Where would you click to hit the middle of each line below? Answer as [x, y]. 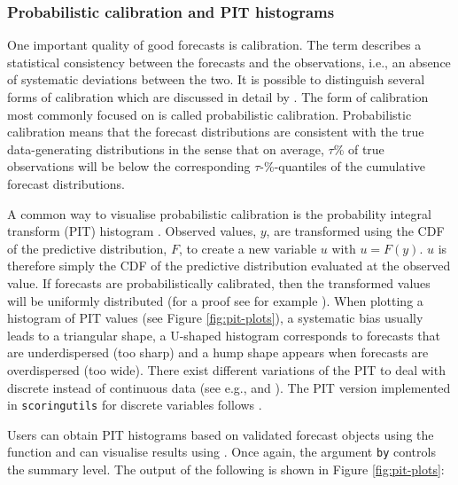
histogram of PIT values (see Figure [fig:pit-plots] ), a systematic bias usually [215, 318]
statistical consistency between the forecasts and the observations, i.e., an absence [229, 62]
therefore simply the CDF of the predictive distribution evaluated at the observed [229, 266]
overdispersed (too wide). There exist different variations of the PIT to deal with [226, 369]
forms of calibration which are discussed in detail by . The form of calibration [218, 97]
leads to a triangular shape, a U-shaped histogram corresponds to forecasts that [224, 335]
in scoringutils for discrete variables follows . [135, 405]
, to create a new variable [248, 248]
